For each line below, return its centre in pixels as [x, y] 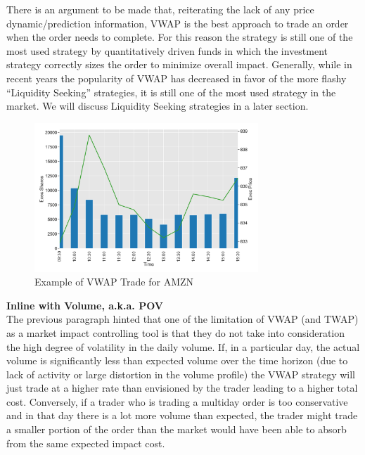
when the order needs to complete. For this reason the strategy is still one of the [180, 37]
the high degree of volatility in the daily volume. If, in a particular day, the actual [183, 346]
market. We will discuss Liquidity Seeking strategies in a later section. [158, 106]
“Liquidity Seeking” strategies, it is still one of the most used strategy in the [171, 92]
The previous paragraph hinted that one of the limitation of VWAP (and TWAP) [182, 319]
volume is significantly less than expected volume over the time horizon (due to [177, 360]
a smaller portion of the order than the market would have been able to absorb [177, 429]
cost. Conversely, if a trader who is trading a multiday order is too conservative [177, 401]
